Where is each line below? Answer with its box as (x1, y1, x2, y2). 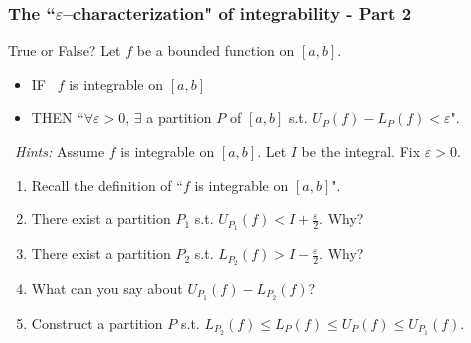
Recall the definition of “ (31, 174, 183, 195)
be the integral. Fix (301, 141, 421, 161)
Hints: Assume (15, 141, 105, 161)
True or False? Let (8, 40, 121, 61)
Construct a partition (31, 312, 163, 333)
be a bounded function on (136, 40, 295, 61)
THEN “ (31, 107, 84, 128)
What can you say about (31, 277, 183, 298)
